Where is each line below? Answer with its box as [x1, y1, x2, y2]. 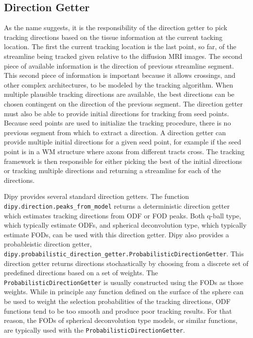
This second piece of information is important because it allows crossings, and [4, 70, 236, 80]
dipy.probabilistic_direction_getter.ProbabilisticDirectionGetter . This [4, 248, 244, 258]
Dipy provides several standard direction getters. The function [4, 191, 189, 201]
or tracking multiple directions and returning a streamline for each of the [4, 165, 221, 176]
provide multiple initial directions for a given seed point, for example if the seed [4, 137, 241, 147]
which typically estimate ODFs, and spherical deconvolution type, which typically [4, 220, 247, 230]
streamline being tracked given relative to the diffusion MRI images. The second [4, 51, 242, 61]
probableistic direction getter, [4, 239, 92, 249]
